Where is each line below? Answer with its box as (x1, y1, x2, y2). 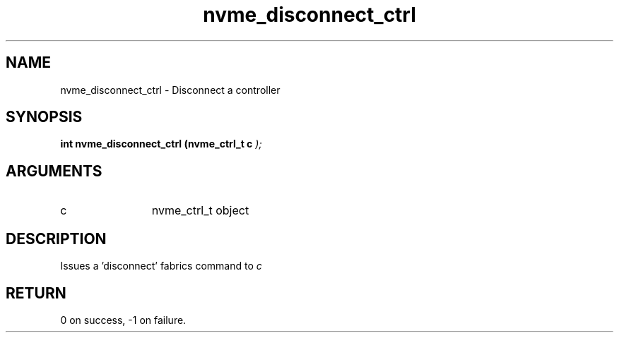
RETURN (6, 284, 66, 302)
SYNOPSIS (6, 108, 83, 126)
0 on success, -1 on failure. (60, 313, 187, 326)
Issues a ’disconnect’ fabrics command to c (60, 260, 262, 272)
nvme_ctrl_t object (151, 203, 249, 218)
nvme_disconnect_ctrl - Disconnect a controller (60, 83, 281, 96)
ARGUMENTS (6, 162, 102, 180)
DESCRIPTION (6, 229, 107, 248)
